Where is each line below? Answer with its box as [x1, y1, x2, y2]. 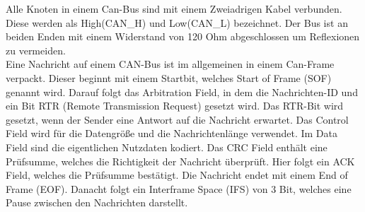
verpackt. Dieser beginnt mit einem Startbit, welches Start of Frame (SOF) [6, 70, 332, 85]
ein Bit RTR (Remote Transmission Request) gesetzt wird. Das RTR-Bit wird [6, 98, 344, 113]
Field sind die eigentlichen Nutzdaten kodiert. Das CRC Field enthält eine [6, 139, 328, 154]
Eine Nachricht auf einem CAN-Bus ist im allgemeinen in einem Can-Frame [6, 57, 335, 71]
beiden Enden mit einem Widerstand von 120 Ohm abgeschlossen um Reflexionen [6, 29, 360, 44]
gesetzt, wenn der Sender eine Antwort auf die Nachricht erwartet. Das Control [6, 112, 349, 126]
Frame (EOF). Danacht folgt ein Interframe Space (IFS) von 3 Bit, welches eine [6, 181, 352, 196]
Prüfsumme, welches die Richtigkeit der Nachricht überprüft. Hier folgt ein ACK [6, 153, 355, 168]
